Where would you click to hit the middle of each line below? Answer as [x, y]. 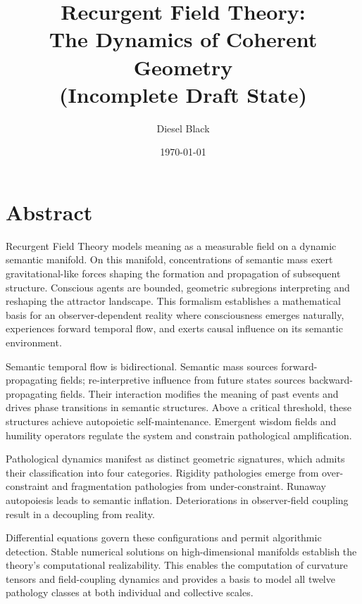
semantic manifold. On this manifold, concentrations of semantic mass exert [169, 259]
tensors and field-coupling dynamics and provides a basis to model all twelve [170, 578]
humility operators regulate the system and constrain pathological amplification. [179, 435]
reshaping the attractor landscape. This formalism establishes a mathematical [173, 301]
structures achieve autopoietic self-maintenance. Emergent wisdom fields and [171, 421]
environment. [34, 342]
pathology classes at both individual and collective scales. [130, 592]
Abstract [49, 212]
